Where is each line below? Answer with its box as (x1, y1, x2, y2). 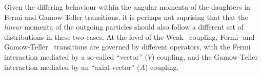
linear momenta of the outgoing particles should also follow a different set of (4, 21, 244, 32)
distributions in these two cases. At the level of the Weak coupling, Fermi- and (4, 31, 255, 42)
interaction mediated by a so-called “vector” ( (4, 51, 148, 62)
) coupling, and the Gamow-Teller (151, 51, 258, 62)
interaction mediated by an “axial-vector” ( (4, 61, 140, 72)
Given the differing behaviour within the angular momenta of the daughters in (4, 2, 250, 12)
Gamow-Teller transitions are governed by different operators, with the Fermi (4, 41, 251, 52)
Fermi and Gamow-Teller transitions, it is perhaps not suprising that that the (4, 11, 248, 22)
